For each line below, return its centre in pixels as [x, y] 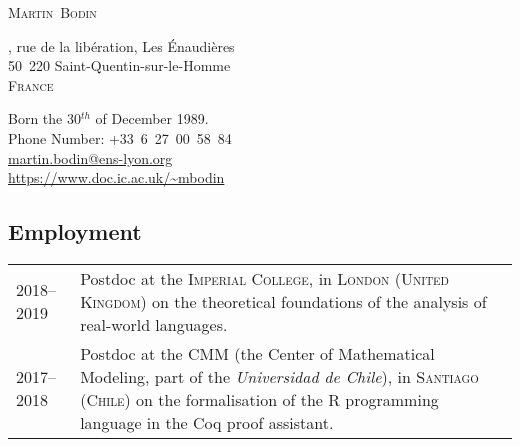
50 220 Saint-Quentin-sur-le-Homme [119, 65]
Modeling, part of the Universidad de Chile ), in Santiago [279, 376]
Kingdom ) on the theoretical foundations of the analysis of [283, 301]
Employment [75, 231]
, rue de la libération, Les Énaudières [121, 45]
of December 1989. [152, 118]
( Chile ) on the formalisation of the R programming [259, 399]
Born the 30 [44, 118]
